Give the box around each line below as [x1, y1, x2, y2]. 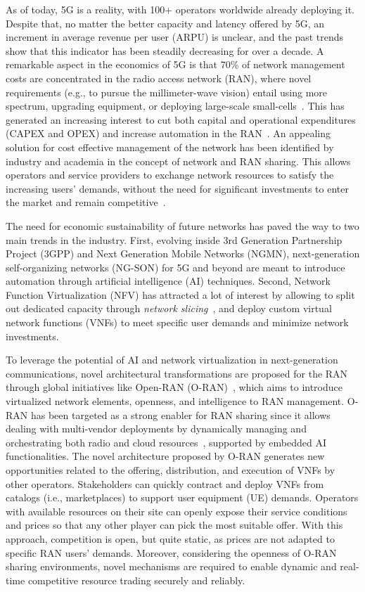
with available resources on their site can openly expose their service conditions [6, 503, 347, 518]
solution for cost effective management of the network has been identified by [6, 139, 334, 154]
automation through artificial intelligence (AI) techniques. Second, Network [6, 274, 331, 288]
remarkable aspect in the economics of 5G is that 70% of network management [6, 57, 345, 72]
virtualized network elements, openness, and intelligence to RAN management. [6, 394, 345, 408]
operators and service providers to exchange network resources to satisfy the [6, 167, 334, 182]
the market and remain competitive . [6, 195, 166, 210]
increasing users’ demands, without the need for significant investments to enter [6, 181, 349, 195]
